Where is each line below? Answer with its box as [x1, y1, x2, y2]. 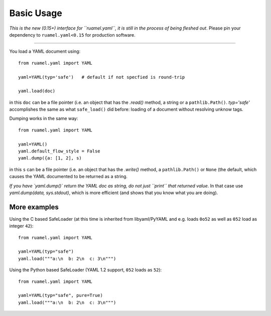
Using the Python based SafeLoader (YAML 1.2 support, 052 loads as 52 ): [9, 267, 162, 273]
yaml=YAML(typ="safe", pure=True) [18, 292, 103, 298]
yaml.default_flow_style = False [18, 148, 100, 154]
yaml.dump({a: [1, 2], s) [18, 155, 82, 161]
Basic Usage [9, 8, 62, 19]
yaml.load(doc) [18, 88, 56, 94]
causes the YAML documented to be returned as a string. [9, 174, 128, 180]
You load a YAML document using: [9, 48, 81, 55]
